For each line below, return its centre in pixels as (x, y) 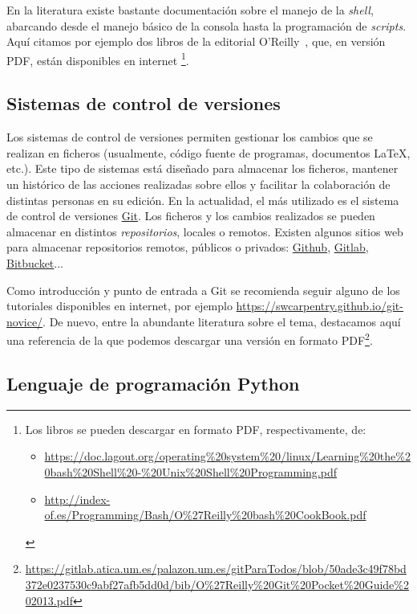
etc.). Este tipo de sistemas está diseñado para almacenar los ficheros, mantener (202, 168)
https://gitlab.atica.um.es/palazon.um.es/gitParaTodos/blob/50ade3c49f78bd (216, 569)
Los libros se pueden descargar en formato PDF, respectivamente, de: (196, 429)
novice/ (25, 321)
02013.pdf (49, 600)
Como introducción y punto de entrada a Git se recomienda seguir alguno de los (203, 290)
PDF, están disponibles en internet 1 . (98, 59)
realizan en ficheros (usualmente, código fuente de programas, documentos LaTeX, (208, 152)
